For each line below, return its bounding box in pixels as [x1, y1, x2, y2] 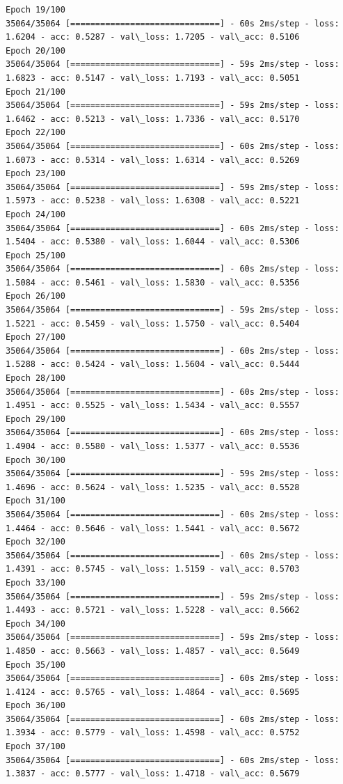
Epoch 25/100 [6, 250, 65, 260]
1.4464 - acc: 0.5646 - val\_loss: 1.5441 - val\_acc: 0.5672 [6, 523, 300, 533]
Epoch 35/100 [6, 659, 65, 670]
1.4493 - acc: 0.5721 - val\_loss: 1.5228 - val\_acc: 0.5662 [6, 605, 300, 616]
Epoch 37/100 [6, 742, 65, 752]
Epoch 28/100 [6, 373, 65, 384]
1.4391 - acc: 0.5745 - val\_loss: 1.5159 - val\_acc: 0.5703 [6, 564, 300, 574]
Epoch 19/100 [6, 5, 65, 15]
